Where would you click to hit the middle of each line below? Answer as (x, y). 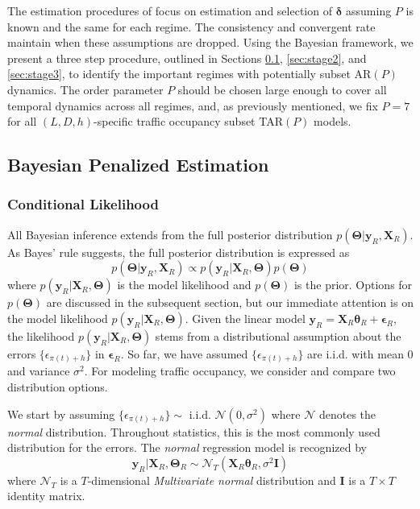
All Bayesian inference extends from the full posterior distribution (170, 234)
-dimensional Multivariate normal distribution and (212, 480)
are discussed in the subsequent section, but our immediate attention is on (230, 302)
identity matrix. (46, 496)
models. (333, 121)
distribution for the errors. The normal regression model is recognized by (187, 447)
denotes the (347, 414)
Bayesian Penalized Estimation (138, 165)
